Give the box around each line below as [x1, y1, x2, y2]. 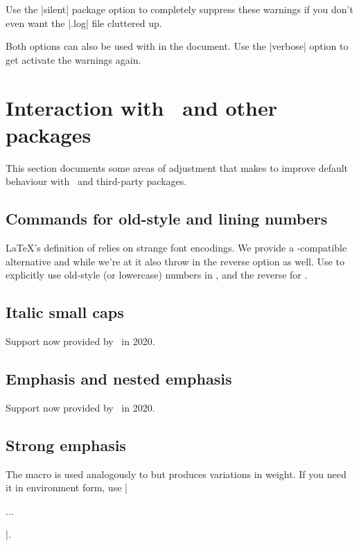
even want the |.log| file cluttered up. [6, 15, 162, 30]
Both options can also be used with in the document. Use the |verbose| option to [6, 39, 349, 53]
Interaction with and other [6, 93, 278, 121]
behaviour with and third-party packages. [6, 174, 187, 188]
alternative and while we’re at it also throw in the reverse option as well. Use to [6, 254, 344, 268]
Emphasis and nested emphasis [6, 368, 232, 389]
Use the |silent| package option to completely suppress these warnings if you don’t [6, 2, 353, 16]
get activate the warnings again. [6, 52, 141, 67]
